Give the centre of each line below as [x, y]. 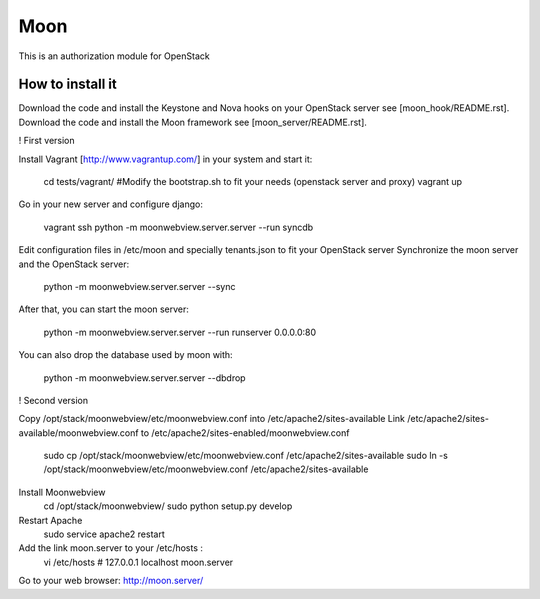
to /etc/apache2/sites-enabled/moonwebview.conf [245, 432]
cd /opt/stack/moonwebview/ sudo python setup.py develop [168, 506]
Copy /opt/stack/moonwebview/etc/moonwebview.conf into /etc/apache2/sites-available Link [211, 419]
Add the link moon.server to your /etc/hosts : [111, 548]
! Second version [53, 400]
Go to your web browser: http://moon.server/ [111, 581]
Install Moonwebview [62, 492]
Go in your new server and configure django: [111, 204]
